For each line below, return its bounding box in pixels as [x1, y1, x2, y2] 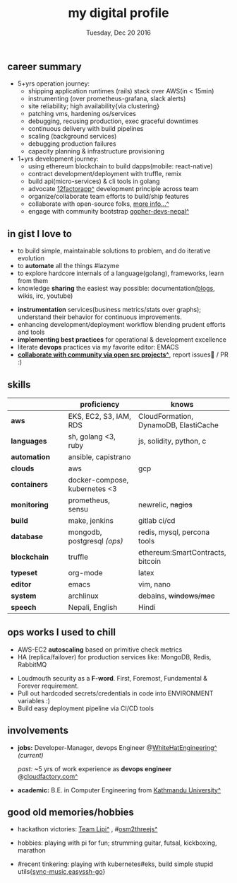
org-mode [68, 567, 104, 577]
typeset [11, 567, 37, 577]
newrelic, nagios [138, 500, 193, 509]
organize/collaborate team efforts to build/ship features [28, 192, 189, 201]
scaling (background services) [28, 132, 117, 141]
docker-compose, [68, 475, 129, 485]
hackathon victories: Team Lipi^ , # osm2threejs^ [17, 825, 158, 833]
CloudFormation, [138, 411, 194, 421]
